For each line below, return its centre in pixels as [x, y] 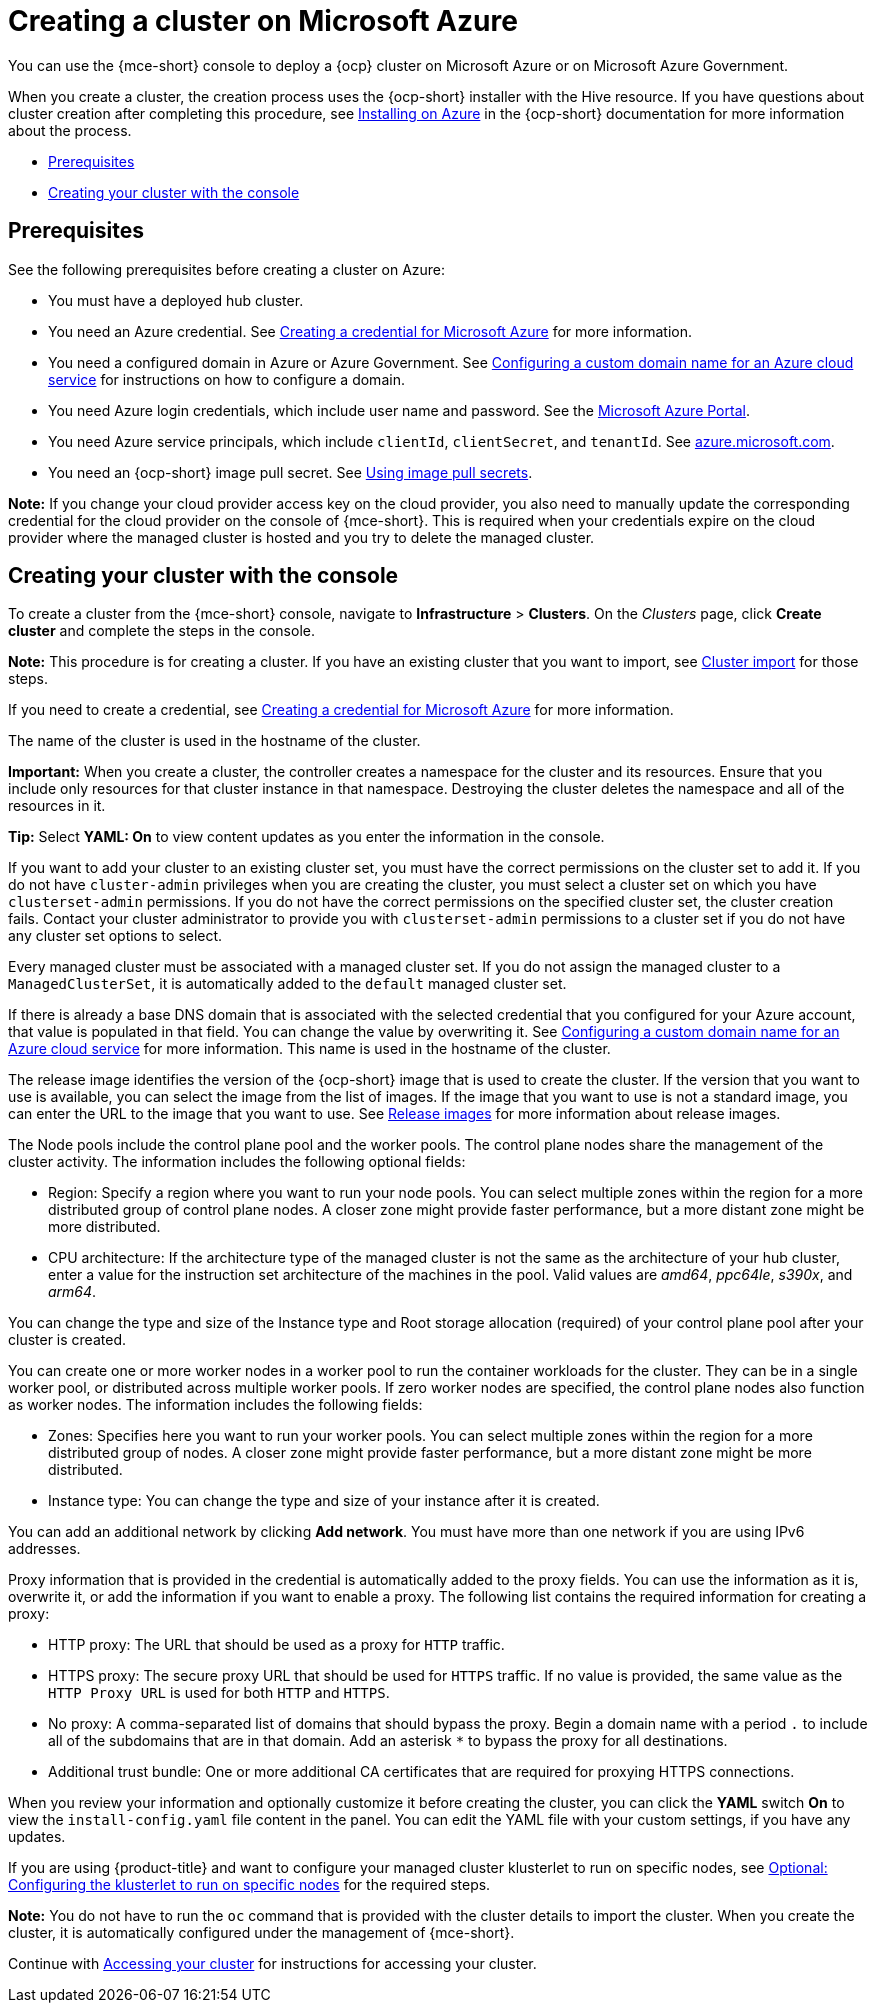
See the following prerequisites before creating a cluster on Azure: [227, 269]
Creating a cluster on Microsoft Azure [263, 21]
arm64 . [72, 1292]
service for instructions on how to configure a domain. [226, 379]
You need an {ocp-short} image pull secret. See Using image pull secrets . [290, 472]
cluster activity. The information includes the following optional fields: [237, 1162]
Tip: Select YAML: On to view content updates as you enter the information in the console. [306, 837]
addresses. [44, 1549]
